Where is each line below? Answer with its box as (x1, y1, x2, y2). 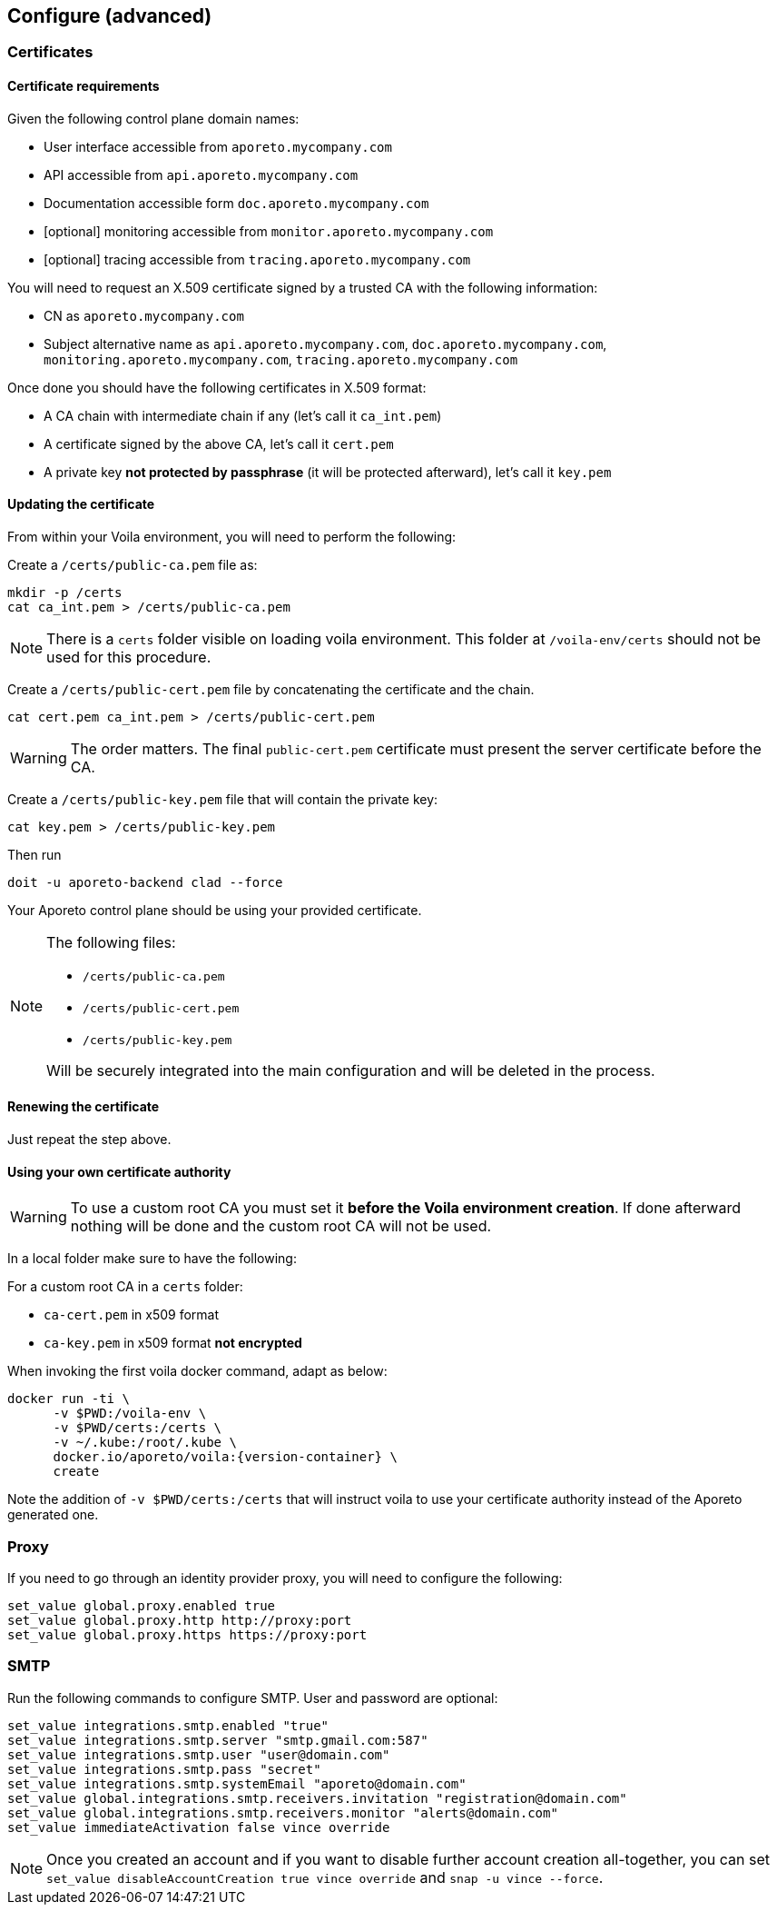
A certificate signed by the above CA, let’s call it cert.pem (44, 435, 394, 452)
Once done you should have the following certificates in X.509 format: (7, 379, 427, 395)
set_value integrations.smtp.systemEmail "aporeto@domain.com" (7, 1776, 467, 1791)
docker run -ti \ (7, 1391, 130, 1407)
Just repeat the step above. (7, 1131, 172, 1148)
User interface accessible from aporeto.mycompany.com (44, 138, 392, 154)
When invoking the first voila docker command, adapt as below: (7, 1363, 388, 1379)
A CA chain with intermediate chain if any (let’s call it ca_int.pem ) (44, 407, 442, 423)
